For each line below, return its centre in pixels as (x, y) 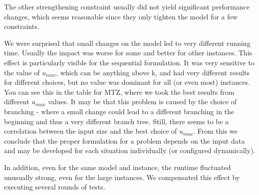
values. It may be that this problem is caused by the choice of (142, 101)
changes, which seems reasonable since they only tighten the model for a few (121, 16)
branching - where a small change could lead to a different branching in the (119, 111)
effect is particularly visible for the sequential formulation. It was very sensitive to (129, 62)
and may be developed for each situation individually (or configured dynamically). (130, 150)
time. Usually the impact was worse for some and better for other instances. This (128, 53)
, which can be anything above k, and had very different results (153, 72)
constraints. (22, 26)
